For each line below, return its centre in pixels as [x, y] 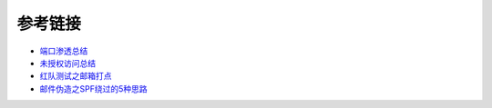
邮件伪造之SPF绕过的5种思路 [93, 88]
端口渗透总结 [64, 51]
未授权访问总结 [67, 63]
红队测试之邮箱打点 [76, 76]
